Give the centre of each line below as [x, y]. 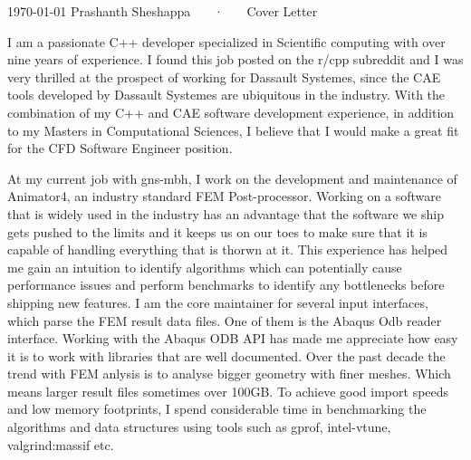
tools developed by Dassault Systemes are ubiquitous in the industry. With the [226, 95]
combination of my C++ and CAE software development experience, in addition [231, 112]
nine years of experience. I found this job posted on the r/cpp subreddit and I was [235, 59]
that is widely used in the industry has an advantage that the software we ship [226, 213]
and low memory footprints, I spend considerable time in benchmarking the [217, 409]
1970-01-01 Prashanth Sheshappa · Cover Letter [163, 11]
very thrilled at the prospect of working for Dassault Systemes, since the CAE [224, 77]
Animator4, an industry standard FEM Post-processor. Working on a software [224, 196]
